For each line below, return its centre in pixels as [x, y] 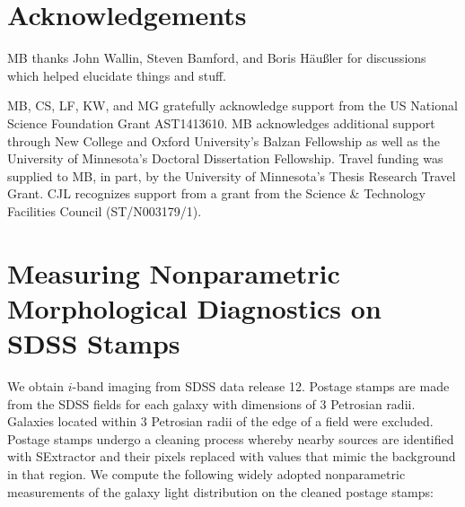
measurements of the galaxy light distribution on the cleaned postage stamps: [220, 491]
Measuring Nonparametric [174, 272]
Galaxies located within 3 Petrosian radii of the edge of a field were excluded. [220, 421]
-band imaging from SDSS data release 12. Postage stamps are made [261, 385]
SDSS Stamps [94, 343]
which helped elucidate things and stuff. [117, 75]
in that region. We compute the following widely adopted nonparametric [206, 473]
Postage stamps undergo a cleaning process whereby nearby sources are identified [231, 438]
